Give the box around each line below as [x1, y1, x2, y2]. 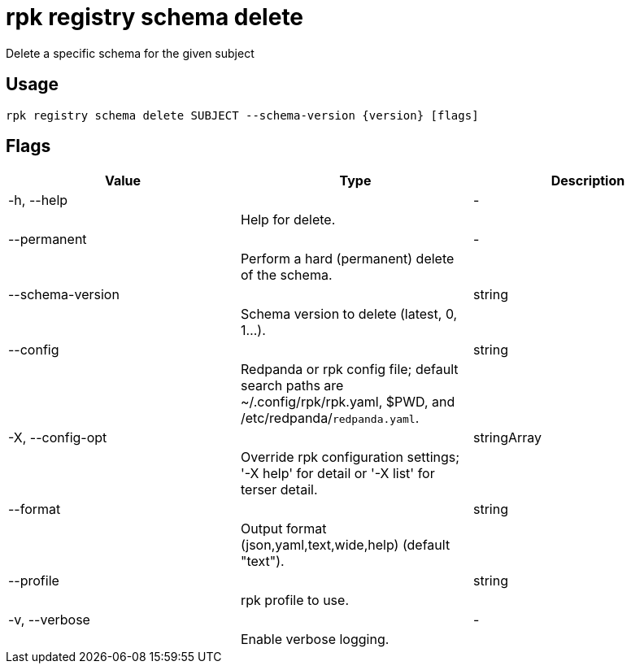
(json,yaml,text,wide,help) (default [240, 537, 450, 554]
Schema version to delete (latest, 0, [240, 306, 458, 323]
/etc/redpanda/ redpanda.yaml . [240, 410, 420, 427]
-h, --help [8, 192, 68, 209]
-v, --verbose [8, 611, 90, 629]
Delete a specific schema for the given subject [6, 46, 255, 60]
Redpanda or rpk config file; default [240, 361, 459, 378]
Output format [240, 520, 327, 537]
